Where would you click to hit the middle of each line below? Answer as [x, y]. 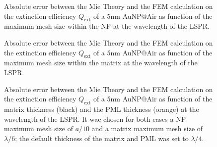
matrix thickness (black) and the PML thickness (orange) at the [102, 109]
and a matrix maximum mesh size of [147, 128]
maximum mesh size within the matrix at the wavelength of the [101, 63]
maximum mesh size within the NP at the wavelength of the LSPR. [107, 26]
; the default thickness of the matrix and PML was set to [102, 138]
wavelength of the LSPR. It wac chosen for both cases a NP [95, 119]
